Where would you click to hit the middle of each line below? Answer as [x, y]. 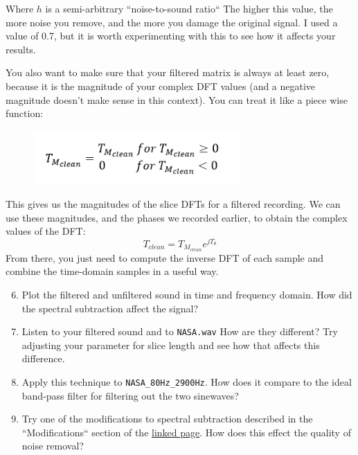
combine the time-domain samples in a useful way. [112, 271]
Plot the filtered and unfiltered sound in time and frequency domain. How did [187, 294]
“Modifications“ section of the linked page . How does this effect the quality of [186, 432]
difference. [43, 358]
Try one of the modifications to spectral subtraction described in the [167, 419]
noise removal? [53, 446]
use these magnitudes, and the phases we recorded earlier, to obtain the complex [177, 217]
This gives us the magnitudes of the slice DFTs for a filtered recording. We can [173, 204]
